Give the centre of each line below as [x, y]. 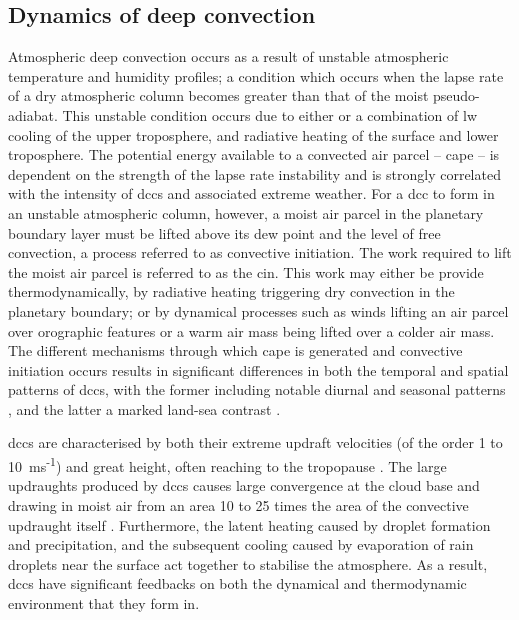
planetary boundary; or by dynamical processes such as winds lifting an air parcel [258, 310]
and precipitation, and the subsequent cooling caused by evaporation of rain [241, 544]
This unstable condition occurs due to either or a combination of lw [269, 114]
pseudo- [456, 95]
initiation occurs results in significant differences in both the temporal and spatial [258, 369]
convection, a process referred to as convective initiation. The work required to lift [260, 252]
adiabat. [33, 114]
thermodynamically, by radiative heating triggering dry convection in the [231, 291]
